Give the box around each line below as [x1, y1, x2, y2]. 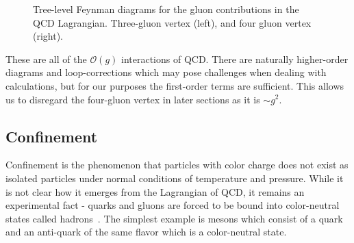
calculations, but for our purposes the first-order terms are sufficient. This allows [5, 78, 344, 92]
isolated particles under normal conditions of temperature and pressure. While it [5, 170, 344, 185]
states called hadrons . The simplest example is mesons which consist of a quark [5, 211, 343, 225]
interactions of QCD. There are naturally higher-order [121, 51, 349, 66]
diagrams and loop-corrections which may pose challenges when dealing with [5, 65, 327, 79]
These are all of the [5, 51, 87, 66]
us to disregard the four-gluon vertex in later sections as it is [5, 92, 260, 106]
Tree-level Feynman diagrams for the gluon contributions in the [33, 2, 299, 16]
